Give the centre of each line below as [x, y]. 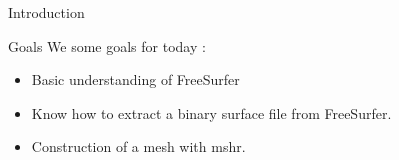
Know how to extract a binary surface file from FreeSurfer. [211, 112]
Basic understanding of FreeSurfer [135, 79]
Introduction [46, 12]
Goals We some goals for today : [107, 45]
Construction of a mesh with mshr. [138, 146]
